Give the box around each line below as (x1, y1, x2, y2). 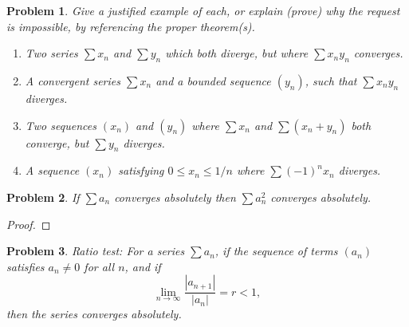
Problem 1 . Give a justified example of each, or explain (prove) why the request (6, 2, 400, 18)
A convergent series (25, 72, 120, 89)
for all (84, 258, 115, 274)
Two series (25, 45, 78, 61)
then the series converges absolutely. (6, 305, 182, 322)
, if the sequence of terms (214, 242, 338, 259)
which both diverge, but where (165, 45, 309, 61)
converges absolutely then (114, 188, 236, 205)
